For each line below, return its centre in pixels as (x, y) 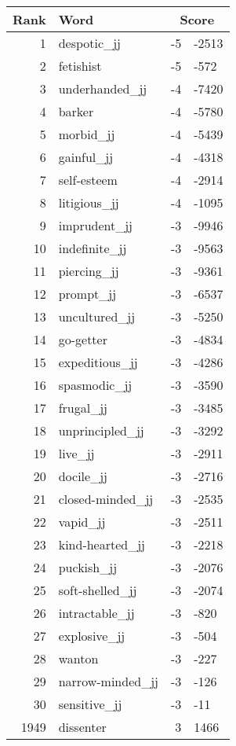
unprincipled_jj (101, 430)
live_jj (76, 453)
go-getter (83, 339)
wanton (78, 658)
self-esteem (88, 180)
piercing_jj (89, 271)
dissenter (82, 727)
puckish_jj (88, 567)
